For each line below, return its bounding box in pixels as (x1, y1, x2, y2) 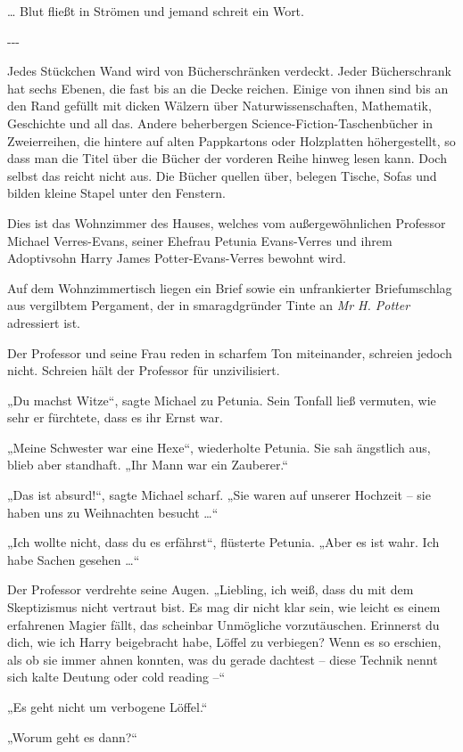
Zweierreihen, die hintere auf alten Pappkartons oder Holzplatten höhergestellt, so (7, 131, 456, 150)
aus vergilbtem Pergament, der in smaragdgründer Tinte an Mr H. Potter (7, 296, 410, 315)
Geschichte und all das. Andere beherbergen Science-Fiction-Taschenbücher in (7, 113, 434, 132)
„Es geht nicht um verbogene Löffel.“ (7, 698, 208, 715)
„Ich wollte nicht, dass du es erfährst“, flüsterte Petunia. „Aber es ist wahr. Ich (7, 533, 440, 552)
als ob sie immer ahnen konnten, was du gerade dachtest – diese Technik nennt (7, 650, 438, 668)
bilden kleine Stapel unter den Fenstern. (7, 184, 226, 202)
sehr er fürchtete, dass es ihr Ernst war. (7, 408, 223, 427)
